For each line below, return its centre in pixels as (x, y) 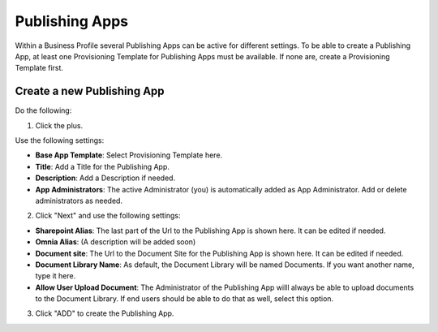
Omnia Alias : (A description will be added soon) (116, 242)
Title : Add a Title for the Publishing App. (103, 166)
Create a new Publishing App (90, 91)
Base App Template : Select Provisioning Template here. (129, 155)
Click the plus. (59, 125)
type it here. (56, 276)
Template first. (39, 68)
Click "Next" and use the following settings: (108, 216)
